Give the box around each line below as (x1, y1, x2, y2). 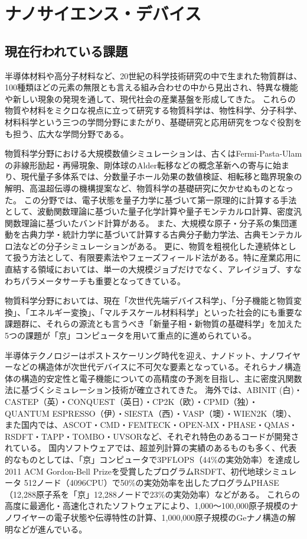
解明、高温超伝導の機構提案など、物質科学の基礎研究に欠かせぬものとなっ (5, 181, 293, 194)
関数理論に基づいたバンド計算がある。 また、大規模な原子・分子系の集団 (5, 216, 289, 229)
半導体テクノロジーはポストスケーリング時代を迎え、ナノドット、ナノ (5, 349, 276, 361)
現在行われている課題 (5, 41, 128, 60)
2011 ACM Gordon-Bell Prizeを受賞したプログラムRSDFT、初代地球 (5, 465, 264, 477)
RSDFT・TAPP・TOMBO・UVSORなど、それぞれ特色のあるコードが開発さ (5, 430, 299, 442)
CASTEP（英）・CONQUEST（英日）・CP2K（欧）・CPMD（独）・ (5, 395, 258, 408)
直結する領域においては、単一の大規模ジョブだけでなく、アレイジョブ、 (5, 263, 285, 275)
